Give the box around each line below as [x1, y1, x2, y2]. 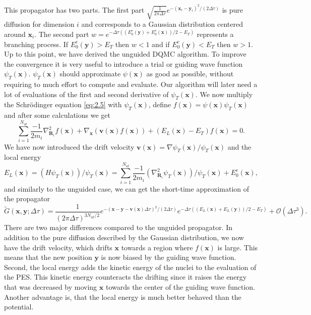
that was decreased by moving [4, 281, 97, 292]
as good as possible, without [146, 68, 234, 79]
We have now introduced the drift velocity [4, 141, 135, 152]
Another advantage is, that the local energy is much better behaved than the [4, 291, 241, 302]
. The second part [34, 28, 89, 39]
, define [148, 99, 171, 110]
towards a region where [121, 242, 193, 252]
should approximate [59, 68, 121, 79]
